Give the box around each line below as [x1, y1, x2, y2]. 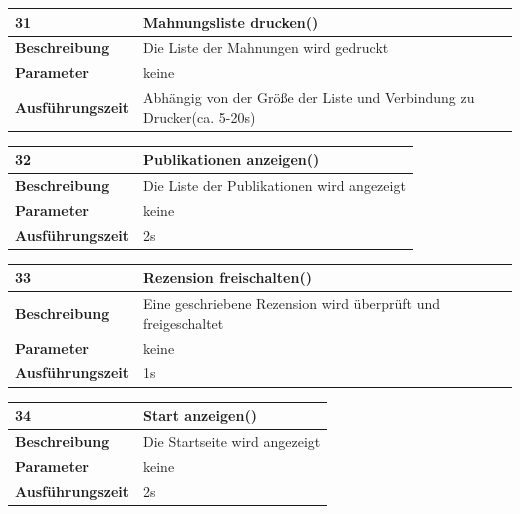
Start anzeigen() [143, 405, 257, 426]
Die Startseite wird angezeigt [143, 430, 321, 451]
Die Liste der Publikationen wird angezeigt [143, 175, 406, 196]
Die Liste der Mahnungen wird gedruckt [143, 37, 389, 58]
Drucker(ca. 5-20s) [143, 106, 256, 127]
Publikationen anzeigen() [143, 149, 320, 170]
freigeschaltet [143, 312, 224, 333]
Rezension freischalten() [143, 267, 312, 288]
